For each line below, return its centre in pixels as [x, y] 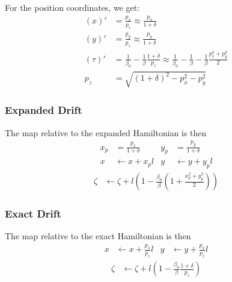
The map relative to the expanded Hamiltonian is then [106, 132]
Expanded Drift [44, 110]
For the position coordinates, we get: [72, 7]
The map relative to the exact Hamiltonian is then [98, 236]
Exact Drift [33, 214]
